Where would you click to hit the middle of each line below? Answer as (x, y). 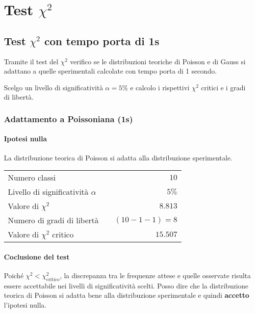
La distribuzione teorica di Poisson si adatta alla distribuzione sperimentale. (118, 157)
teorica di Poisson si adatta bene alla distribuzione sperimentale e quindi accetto (127, 295)
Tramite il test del (31, 61)
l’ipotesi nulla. (25, 304)
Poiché (14, 275)
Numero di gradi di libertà (53, 220)
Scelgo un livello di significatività (53, 87)
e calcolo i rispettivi (160, 87)
